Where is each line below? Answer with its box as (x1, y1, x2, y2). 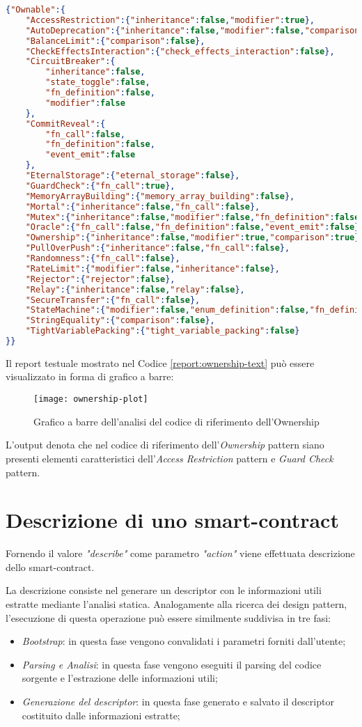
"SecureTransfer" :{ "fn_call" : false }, (25, 295, 200, 305)
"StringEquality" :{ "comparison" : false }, (25, 315, 215, 326)
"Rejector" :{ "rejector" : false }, (25, 274, 175, 284)
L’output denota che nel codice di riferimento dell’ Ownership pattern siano (6, 437, 324, 452)
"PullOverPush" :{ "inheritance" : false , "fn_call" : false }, (25, 243, 290, 253)
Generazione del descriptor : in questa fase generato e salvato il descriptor (22, 694, 334, 708)
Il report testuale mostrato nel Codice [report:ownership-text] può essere (6, 355, 315, 370)
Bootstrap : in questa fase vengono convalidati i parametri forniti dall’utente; (22, 634, 346, 648)
